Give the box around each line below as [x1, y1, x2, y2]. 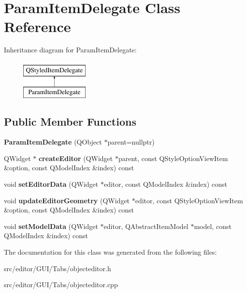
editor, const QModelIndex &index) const [103, 179, 227, 189]
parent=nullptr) [107, 137, 155, 147]
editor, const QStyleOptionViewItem [135, 195, 243, 205]
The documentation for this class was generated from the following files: [4, 247, 217, 257]
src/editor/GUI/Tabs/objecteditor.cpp [4, 279, 118, 290]
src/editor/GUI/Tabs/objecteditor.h [4, 263, 111, 273]
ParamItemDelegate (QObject [4, 137, 102, 147]
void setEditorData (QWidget [4, 179, 99, 189]
